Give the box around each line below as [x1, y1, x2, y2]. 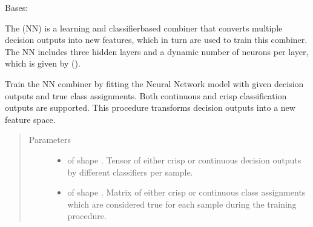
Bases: [5, 1, 28, 13]
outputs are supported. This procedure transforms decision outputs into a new [5, 101, 295, 114]
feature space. [5, 113, 56, 125]
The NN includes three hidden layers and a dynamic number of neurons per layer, [5, 45, 309, 58]
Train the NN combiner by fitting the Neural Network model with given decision [5, 77, 304, 90]
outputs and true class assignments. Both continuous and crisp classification [5, 89, 287, 102]
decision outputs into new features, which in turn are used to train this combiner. [5, 33, 308, 46]
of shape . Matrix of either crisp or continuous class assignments [67, 186, 306, 199]
